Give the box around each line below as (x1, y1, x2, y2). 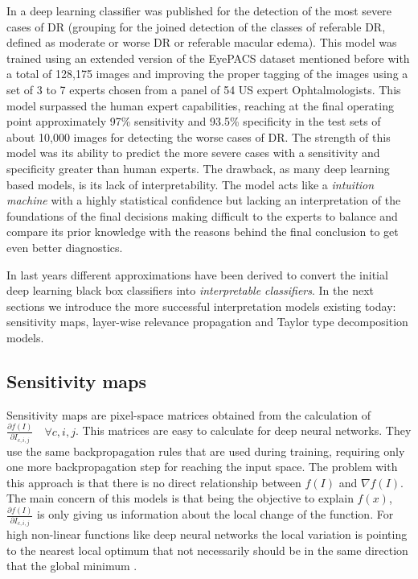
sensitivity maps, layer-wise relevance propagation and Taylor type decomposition (6, 313, 408, 330)
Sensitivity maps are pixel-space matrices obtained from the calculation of (6, 406, 371, 423)
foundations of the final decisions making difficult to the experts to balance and (6, 207, 398, 224)
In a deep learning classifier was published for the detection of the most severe (6, 2, 391, 19)
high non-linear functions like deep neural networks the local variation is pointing (6, 526, 408, 543)
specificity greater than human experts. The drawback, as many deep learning (6, 159, 390, 176)
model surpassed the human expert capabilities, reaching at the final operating (6, 97, 394, 114)
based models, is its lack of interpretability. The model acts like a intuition (6, 176, 375, 192)
